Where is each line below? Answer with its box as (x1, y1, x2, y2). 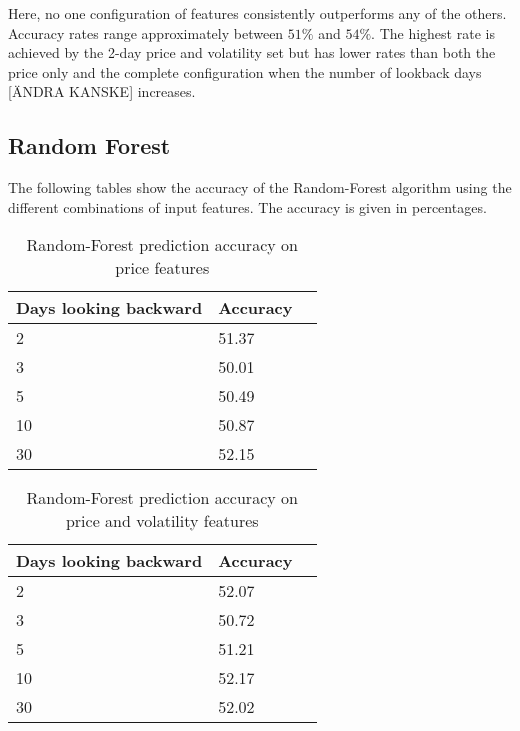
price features (115, 256, 210, 280)
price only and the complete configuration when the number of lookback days (8, 61, 482, 82)
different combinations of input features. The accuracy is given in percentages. (8, 196, 487, 217)
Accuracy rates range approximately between (8, 22, 284, 43)
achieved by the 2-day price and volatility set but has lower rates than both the (8, 42, 496, 63)
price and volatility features (65, 509, 259, 533)
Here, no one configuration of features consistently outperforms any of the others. (8, 3, 507, 23)
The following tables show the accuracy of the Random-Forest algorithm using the (8, 177, 512, 198)
